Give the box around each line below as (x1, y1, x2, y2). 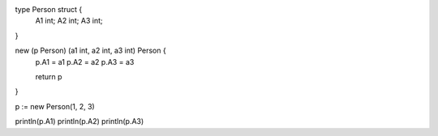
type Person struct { (15, 5, 83, 14)
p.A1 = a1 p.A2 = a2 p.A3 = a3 (35, 57, 135, 66)
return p (35, 71, 62, 81)
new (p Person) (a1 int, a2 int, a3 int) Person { (15, 45, 166, 56)
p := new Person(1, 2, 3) (15, 101, 95, 111)
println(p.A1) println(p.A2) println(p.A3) (15, 117, 144, 126)
